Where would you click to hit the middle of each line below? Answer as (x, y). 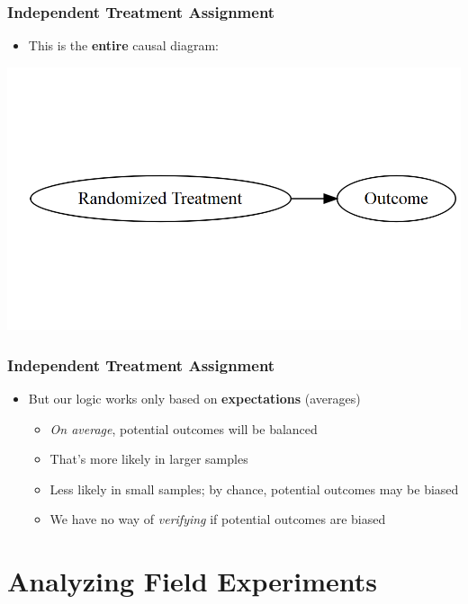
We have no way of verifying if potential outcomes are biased (218, 519)
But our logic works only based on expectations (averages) (194, 398)
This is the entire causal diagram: (124, 45)
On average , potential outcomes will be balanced (184, 428)
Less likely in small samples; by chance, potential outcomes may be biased (254, 489)
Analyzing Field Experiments (192, 581)
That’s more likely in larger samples (149, 459)
